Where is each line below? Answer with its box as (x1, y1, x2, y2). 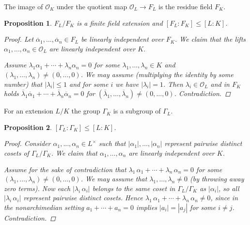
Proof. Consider (4, 138, 51, 148)
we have (115, 79, 139, 89)
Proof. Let (4, 34, 34, 44)
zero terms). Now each (4, 183, 71, 193)
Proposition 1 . (4, 17, 52, 28)
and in (210, 79, 230, 89)
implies (136, 202, 157, 212)
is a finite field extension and (77, 17, 163, 28)
